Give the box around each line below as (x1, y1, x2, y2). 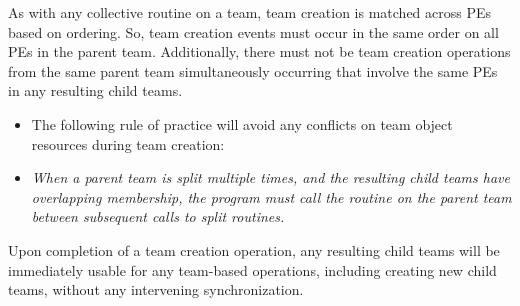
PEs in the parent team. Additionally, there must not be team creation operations (8, 41, 511, 62)
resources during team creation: (31, 133, 225, 154)
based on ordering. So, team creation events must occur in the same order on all (8, 21, 499, 42)
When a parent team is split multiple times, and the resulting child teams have (31, 167, 510, 188)
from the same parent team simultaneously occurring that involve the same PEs (8, 60, 498, 81)
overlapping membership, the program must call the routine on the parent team (31, 186, 512, 207)
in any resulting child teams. (8, 80, 183, 101)
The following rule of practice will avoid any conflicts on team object (31, 113, 453, 134)
